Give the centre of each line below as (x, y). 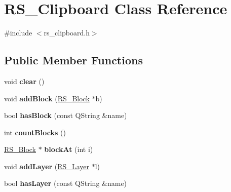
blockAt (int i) (69, 149)
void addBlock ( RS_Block (47, 98)
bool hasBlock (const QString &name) (66, 115)
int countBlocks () (35, 132)
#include (18, 33)
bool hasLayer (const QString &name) (66, 183)
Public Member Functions (73, 60)
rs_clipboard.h (67, 33)
